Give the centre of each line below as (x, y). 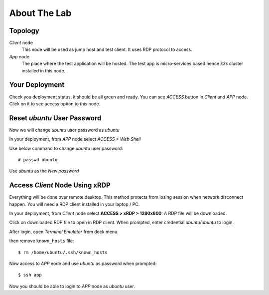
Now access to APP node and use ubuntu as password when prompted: (83, 264)
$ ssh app (30, 275)
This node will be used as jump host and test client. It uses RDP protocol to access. (107, 49)
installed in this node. (44, 70)
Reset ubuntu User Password (55, 118)
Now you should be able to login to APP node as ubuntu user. (72, 286)
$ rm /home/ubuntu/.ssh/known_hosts (63, 252)
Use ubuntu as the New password (44, 171)
